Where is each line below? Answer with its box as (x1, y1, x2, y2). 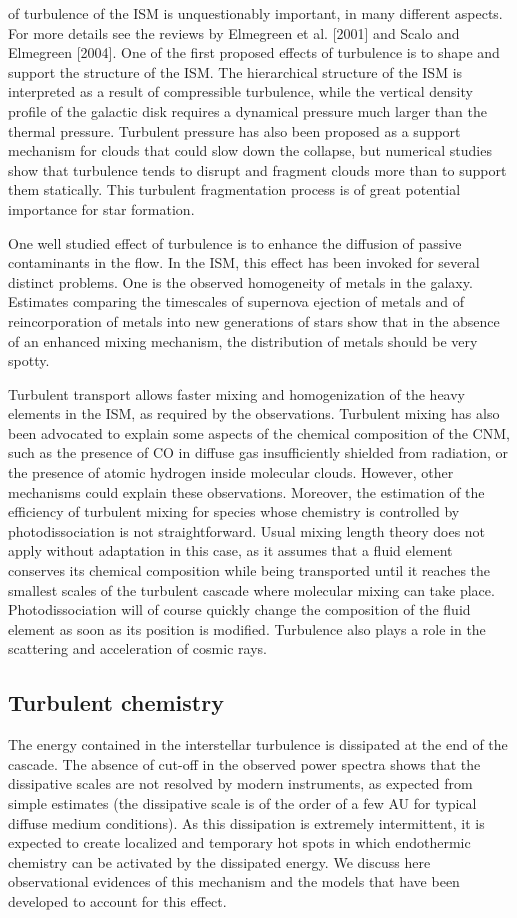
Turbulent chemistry (8, 687, 224, 718)
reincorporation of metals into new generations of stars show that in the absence (8, 310, 500, 331)
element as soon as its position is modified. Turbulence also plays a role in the (8, 618, 486, 639)
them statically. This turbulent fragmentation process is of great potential (8, 179, 461, 200)
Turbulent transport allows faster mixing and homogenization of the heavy (8, 383, 465, 404)
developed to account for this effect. (8, 890, 227, 911)
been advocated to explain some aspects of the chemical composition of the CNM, (8, 422, 510, 443)
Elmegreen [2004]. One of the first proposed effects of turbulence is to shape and (8, 42, 500, 63)
